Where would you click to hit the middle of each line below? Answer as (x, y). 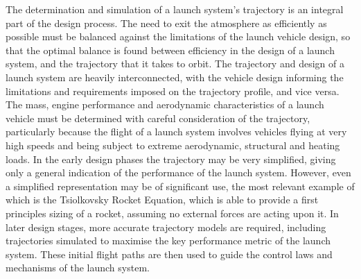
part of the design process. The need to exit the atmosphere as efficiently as (166, 23)
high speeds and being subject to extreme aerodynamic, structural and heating (173, 145)
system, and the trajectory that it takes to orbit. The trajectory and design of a (175, 64)
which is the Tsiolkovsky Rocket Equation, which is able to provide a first (162, 200)
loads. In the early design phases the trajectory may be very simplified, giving (171, 159)
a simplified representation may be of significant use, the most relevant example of (180, 186)
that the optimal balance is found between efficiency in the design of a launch (170, 50)
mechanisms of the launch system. (78, 268)
